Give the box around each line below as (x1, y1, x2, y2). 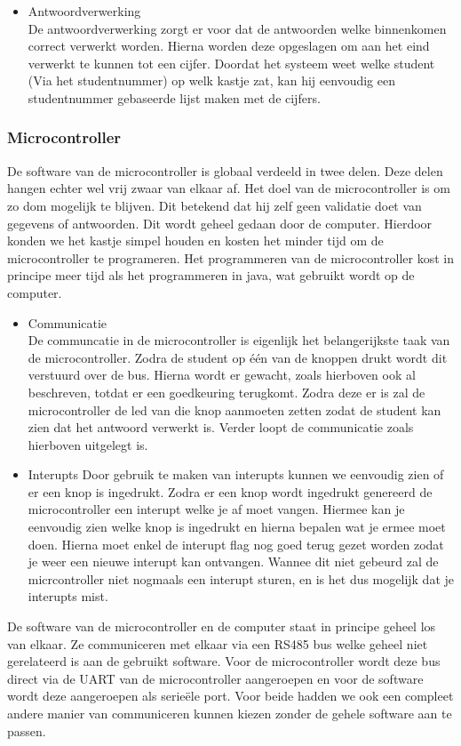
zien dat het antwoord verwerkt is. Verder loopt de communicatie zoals (28, 418, 414, 437)
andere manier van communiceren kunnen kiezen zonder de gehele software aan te (7, 704, 452, 722)
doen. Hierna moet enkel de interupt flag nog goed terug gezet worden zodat (28, 534, 444, 553)
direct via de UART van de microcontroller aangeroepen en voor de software (7, 669, 424, 687)
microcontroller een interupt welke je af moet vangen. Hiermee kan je (28, 500, 405, 518)
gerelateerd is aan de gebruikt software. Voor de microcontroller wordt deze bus (7, 652, 441, 670)
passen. (7, 721, 46, 740)
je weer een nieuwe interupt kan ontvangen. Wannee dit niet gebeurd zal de (28, 552, 439, 571)
